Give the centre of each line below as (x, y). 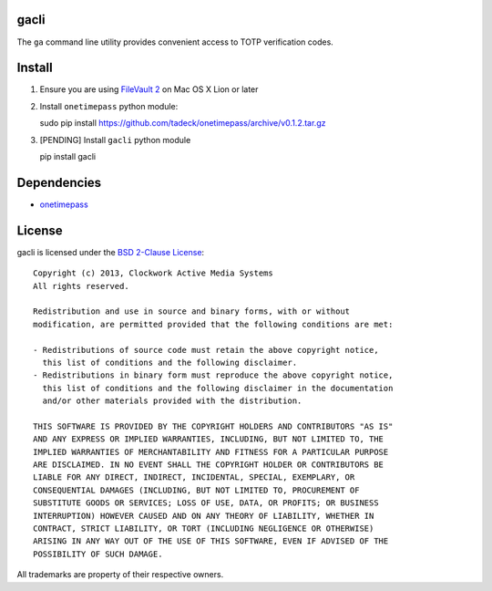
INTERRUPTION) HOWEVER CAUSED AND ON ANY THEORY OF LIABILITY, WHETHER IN (204, 516)
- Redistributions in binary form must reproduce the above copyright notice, (213, 375)
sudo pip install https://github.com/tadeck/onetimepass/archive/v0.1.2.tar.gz (183, 123)
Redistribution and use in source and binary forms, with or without (192, 311)
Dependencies (59, 182)
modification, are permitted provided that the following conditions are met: (213, 324)
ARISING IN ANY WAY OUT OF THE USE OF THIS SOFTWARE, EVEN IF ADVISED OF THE (211, 541)
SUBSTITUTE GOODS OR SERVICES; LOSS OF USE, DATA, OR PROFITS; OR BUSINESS (206, 503)
